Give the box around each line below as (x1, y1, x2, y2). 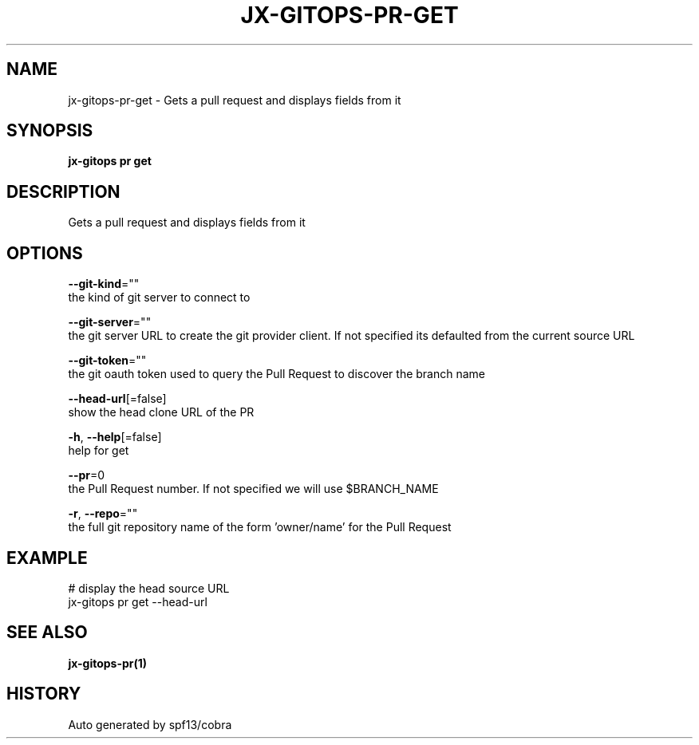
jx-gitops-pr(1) (68, 656, 148, 670)
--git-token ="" (68, 353, 147, 368)
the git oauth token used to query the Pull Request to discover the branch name (68, 367, 486, 381)
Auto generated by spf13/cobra (68, 717, 232, 731)
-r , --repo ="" (68, 507, 138, 521)
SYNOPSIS (6, 120, 93, 141)
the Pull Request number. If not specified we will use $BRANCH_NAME (68, 482, 439, 496)
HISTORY (6, 684, 81, 704)
